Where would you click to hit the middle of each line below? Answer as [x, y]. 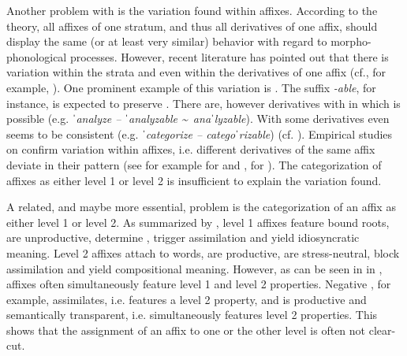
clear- [382, 330]
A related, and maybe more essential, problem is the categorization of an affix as [201, 207]
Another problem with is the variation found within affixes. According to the [192, 10]
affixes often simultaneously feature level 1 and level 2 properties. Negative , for [199, 284]
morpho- [351, 41]
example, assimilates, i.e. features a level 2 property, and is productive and [187, 299]
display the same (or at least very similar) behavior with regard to [167, 41]
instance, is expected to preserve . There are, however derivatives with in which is [203, 103]
